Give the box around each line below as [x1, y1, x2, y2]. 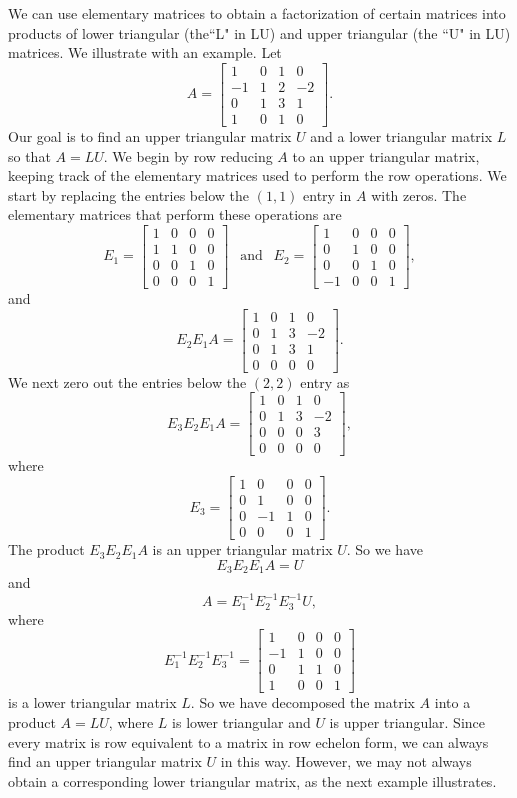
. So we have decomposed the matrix [190, 692, 415, 713]
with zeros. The [371, 184, 467, 205]
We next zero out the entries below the [8, 371, 247, 392]
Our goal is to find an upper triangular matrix [8, 125, 292, 146]
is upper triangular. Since [329, 712, 486, 733]
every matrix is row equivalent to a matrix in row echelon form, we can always [8, 731, 489, 752]
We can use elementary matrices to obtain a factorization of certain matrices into [8, 3, 506, 23]
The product [8, 539, 85, 560]
